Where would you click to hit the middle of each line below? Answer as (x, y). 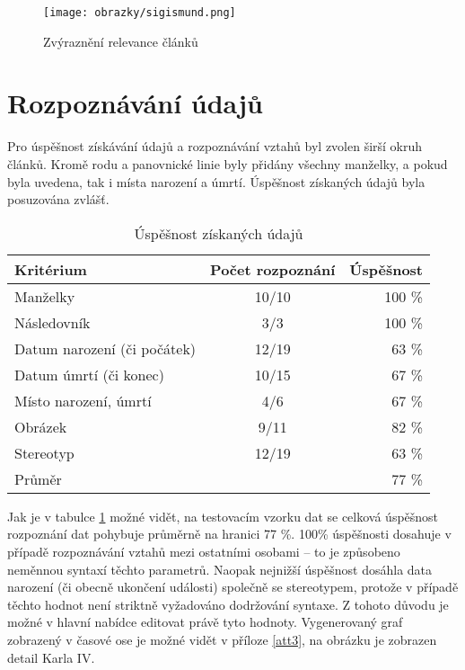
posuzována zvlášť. (58, 199)
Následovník (53, 322)
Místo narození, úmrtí (83, 400)
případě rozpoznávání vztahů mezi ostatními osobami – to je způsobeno (204, 551)
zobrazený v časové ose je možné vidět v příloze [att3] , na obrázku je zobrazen (222, 639)
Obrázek (41, 426)
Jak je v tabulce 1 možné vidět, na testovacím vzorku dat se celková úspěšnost (223, 516)
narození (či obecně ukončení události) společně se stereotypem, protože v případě (233, 587)
